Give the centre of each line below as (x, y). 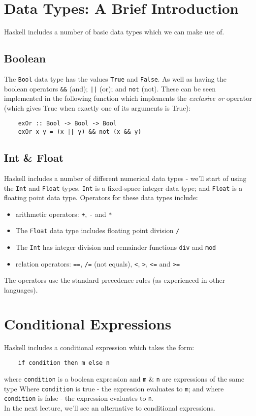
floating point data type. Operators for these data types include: (101, 197)
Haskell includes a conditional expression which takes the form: (99, 347)
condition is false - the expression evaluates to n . (79, 398)
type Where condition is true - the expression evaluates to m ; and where (114, 388)
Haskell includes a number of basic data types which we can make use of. (114, 32)
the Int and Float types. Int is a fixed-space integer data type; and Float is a (123, 188)
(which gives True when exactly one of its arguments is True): (97, 107)
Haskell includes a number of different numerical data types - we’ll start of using (125, 178)
